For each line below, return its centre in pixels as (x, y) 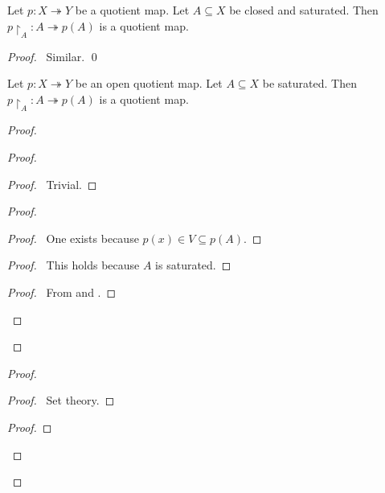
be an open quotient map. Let (149, 83)
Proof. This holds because (74, 265)
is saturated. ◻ (193, 265)
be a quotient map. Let (132, 10)
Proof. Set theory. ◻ (61, 400)
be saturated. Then (309, 83)
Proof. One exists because (73, 238)
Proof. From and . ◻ (62, 292)
